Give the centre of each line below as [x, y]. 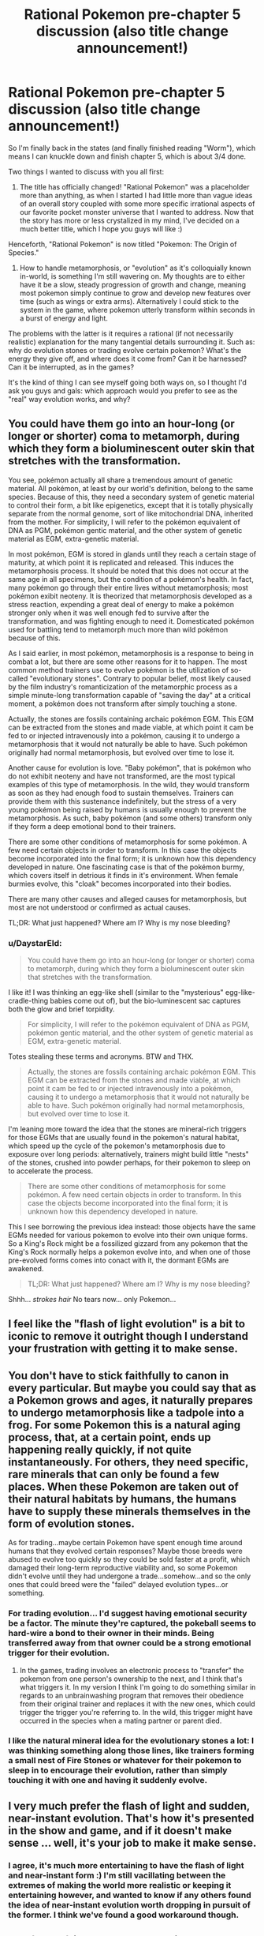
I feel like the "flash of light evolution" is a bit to [127, 1324]
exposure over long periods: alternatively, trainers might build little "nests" [129, 1154]
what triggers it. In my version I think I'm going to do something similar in [138, 1686]
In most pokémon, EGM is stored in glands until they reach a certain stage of [132, 553]
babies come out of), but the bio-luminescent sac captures [145, 1001]
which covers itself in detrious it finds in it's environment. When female [123, 875]
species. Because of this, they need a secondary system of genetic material [131, 497]
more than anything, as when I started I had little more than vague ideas [136, 195]
